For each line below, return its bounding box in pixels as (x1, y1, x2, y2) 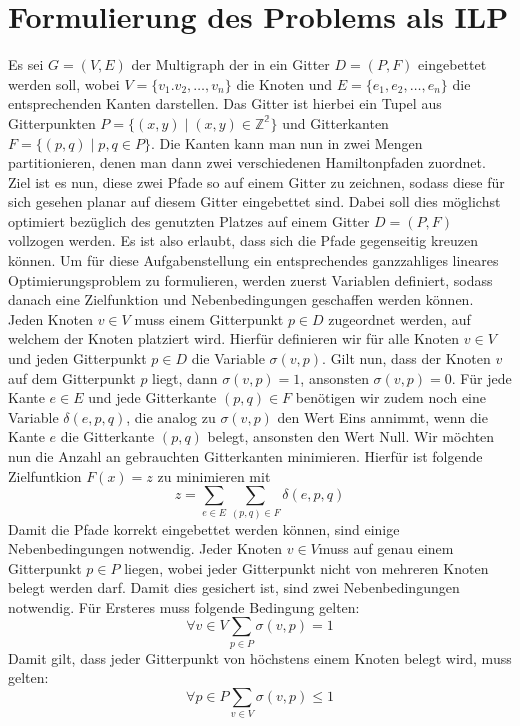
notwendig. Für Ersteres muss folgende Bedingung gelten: (8, 596, 360, 617)
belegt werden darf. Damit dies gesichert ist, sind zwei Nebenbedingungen (8, 577, 460, 598)
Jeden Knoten (8, 308, 93, 329)
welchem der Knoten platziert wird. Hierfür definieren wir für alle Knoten (8, 328, 460, 349)
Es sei (8, 54, 44, 75)
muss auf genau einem (318, 538, 454, 559)
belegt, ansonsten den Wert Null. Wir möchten (207, 426, 495, 447)
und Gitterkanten (282, 112, 389, 133)
